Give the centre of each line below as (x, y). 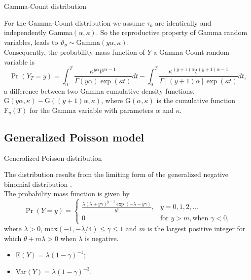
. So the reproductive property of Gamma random (172, 32)
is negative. (102, 238)
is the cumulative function (196, 100)
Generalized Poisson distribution (53, 157)
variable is (19, 61)
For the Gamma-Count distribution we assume (74, 22)
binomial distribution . (38, 184)
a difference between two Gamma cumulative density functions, (99, 90)
